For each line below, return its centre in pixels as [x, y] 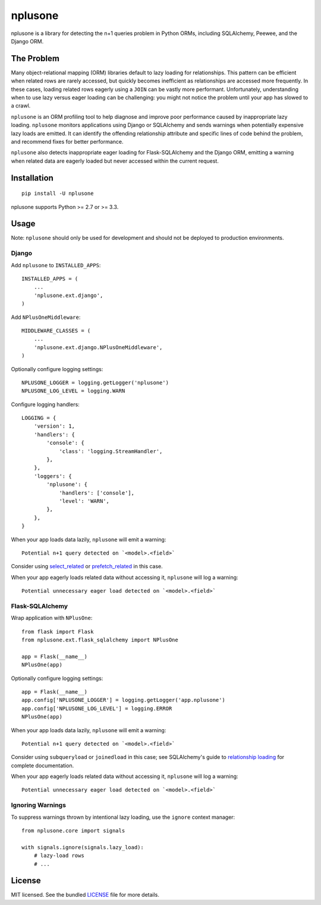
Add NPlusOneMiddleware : [46, 317]
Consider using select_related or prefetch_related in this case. [87, 567]
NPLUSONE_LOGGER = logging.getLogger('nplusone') [95, 382]
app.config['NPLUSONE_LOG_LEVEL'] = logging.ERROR [97, 708]
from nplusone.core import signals [73, 831]
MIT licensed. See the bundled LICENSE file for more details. [85, 895]
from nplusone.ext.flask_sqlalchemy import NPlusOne [100, 640]
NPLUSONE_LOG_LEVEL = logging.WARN [73, 391]
